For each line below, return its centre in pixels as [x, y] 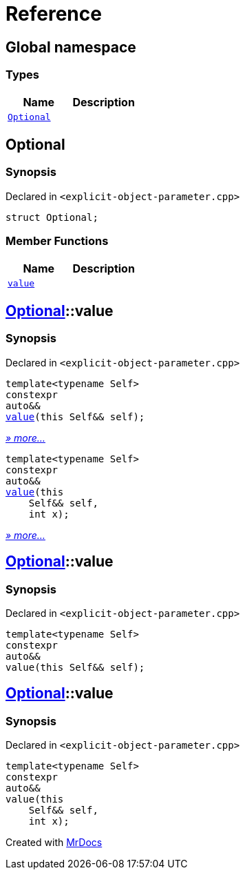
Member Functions [57, 241]
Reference [54, 14]
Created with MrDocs [54, 843]
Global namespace [71, 47]
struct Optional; [52, 217]
